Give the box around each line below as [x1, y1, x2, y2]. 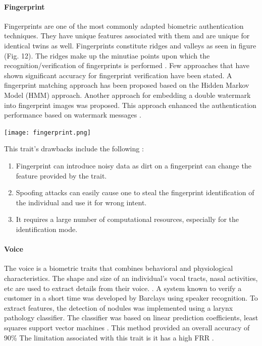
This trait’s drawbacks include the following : [4, 143, 144, 154]
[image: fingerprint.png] [4, 129, 91, 136]
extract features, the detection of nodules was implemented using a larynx [4, 302, 233, 313]
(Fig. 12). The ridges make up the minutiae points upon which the [4, 50, 210, 61]
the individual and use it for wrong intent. [16, 197, 147, 207]
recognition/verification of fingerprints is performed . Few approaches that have [4, 60, 250, 71]
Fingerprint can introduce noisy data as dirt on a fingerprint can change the [16, 160, 251, 170]
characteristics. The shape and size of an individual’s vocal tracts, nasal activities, [4, 272, 258, 283]
